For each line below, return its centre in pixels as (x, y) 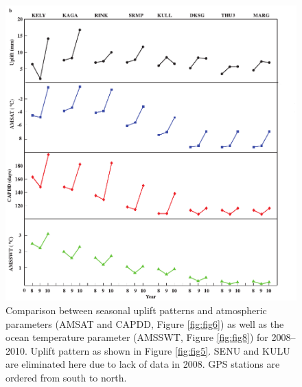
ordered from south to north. (66, 377)
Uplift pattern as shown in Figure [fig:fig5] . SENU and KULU (160, 350)
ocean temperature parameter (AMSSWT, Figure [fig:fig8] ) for (137, 337)
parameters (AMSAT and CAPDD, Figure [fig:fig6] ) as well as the (145, 323)
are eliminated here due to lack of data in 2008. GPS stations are (143, 364)
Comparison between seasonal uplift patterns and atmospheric (136, 310)
